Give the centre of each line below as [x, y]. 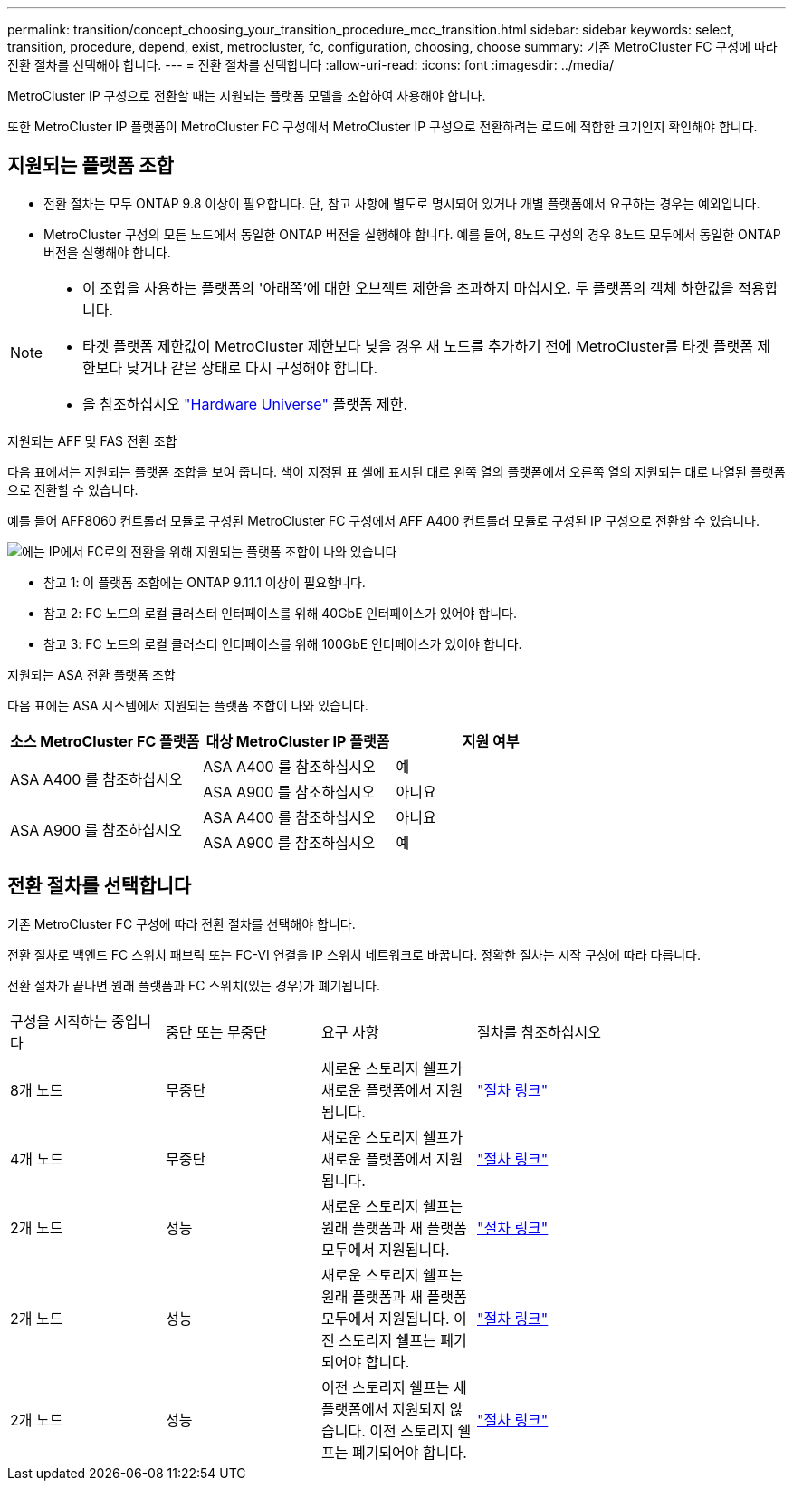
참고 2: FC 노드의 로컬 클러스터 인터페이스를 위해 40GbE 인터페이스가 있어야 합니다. [280, 613]
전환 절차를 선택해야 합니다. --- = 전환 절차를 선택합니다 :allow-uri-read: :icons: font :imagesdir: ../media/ [311, 65]
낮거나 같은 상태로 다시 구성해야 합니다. [252, 367]
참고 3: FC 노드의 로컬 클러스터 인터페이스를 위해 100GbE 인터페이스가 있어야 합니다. [283, 643]
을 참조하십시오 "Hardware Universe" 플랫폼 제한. [245, 404]
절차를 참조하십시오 [539, 1032]
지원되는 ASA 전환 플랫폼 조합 [91, 674]
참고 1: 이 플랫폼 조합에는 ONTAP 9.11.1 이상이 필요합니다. [205, 582]
